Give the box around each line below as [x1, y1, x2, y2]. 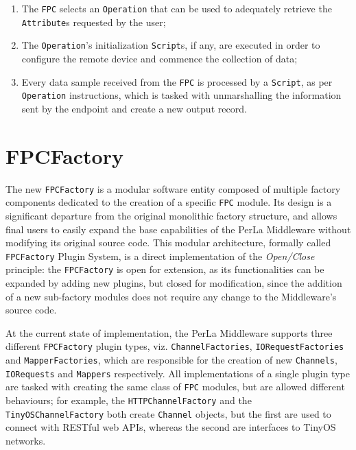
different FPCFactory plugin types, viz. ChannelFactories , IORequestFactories [5, 339, 344, 353]
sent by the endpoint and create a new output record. [21, 101, 247, 115]
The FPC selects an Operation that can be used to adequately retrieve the [21, 1, 332, 15]
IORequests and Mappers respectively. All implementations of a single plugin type [5, 366, 350, 380]
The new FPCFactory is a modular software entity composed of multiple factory [5, 181, 341, 196]
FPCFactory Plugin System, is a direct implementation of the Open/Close [5, 248, 315, 263]
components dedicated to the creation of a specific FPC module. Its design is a [5, 195, 332, 209]
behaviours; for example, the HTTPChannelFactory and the [5, 393, 252, 407]
